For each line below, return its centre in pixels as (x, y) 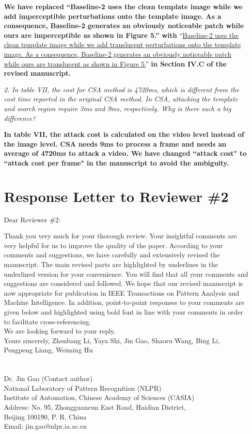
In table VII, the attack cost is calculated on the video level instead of (124, 134)
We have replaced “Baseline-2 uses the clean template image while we (123, 6)
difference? (20, 118)
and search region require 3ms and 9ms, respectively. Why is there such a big (118, 108)
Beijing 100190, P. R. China (45, 416)
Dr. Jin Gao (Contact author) (48, 378)
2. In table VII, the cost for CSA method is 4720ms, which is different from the (122, 89)
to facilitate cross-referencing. (47, 321)
